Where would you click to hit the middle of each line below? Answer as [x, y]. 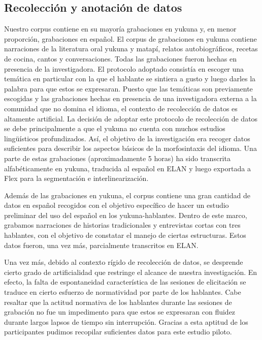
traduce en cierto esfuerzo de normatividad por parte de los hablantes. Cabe [123, 292]
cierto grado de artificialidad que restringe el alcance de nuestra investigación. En [131, 272]
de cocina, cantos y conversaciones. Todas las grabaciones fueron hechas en [120, 58]
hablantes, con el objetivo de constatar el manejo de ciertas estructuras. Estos [125, 235]
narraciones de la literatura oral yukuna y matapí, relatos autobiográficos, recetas [131, 49]
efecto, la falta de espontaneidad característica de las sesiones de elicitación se [125, 282]
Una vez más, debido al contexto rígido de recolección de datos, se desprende [124, 262]
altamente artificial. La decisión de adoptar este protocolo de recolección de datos [131, 118]
